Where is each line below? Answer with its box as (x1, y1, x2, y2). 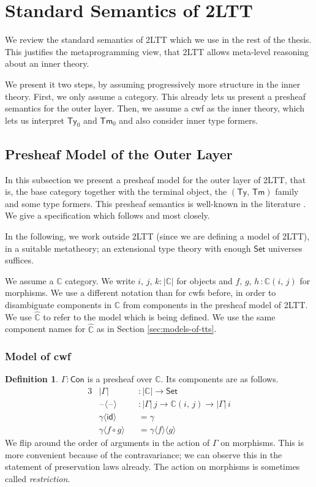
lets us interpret (5, 113, 65, 126)
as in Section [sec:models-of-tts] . (96, 322, 217, 335)
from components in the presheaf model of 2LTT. (122, 298, 308, 311)
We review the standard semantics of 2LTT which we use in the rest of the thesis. (5, 33, 312, 46)
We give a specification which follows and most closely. (5, 209, 210, 222)
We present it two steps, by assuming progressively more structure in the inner (5, 77, 301, 90)
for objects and (176, 274, 233, 287)
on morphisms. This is (220, 436, 304, 449)
